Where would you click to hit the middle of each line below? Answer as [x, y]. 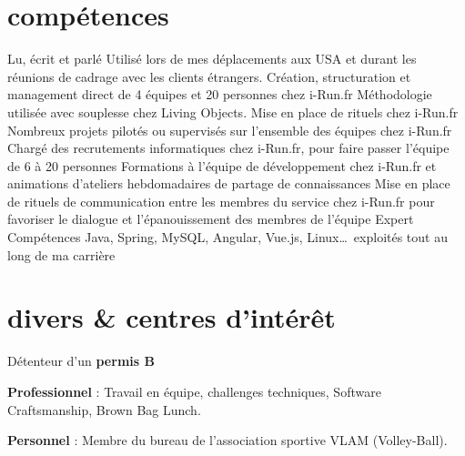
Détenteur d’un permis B [81, 361]
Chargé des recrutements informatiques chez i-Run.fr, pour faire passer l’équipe [228, 148]
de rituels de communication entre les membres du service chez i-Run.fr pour [221, 201]
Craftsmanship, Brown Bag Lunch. [104, 409]
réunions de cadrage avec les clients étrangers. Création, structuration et [209, 76]
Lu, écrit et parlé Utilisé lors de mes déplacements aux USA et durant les [212, 59]
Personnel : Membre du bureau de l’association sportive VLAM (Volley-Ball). [227, 440]
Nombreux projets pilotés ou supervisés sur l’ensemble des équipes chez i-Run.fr [230, 130]
